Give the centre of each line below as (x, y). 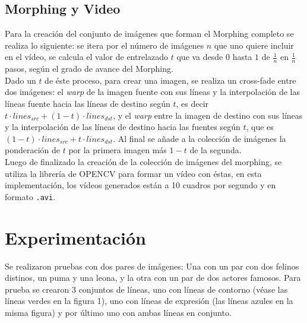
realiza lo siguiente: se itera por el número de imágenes (105, 45)
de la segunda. (216, 150)
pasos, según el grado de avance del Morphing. (89, 69)
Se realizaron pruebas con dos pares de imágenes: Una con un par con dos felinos (152, 266)
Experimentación (75, 237)
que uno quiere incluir (254, 45)
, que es (260, 127)
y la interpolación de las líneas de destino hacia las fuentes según (123, 127)
